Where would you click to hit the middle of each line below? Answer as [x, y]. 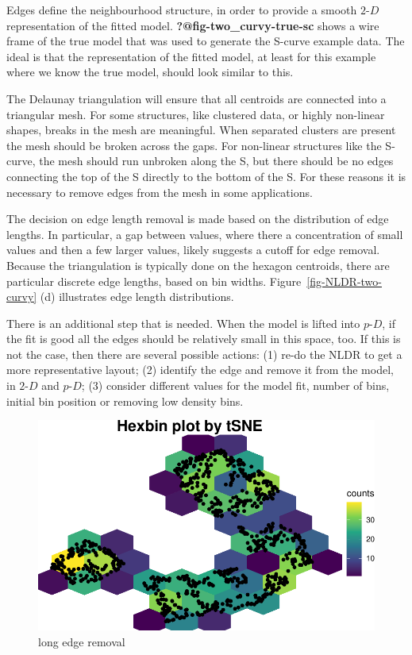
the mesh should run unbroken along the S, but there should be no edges [216, 161]
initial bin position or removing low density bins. [125, 401]
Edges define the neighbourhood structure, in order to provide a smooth [182, 10]
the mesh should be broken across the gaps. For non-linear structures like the [194, 145]
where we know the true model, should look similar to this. [150, 72]
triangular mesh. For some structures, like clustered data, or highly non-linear [196, 114]
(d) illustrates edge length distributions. [137, 297]
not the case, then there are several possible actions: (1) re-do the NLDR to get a [204, 354]
